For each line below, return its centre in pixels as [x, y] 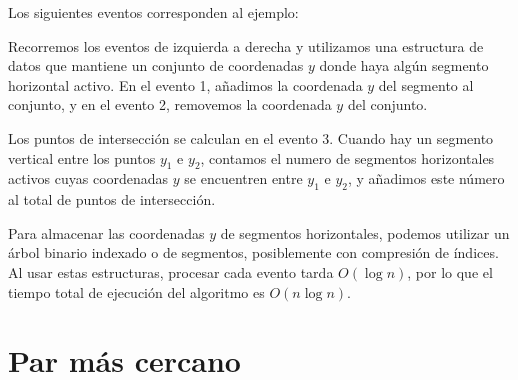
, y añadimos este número [426, 178]
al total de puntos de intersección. [112, 199]
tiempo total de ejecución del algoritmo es [136, 291]
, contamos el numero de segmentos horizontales [347, 157]
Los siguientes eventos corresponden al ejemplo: [153, 12]
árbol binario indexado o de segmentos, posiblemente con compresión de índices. [253, 252]
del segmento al [426, 84]
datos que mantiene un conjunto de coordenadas [156, 65]
